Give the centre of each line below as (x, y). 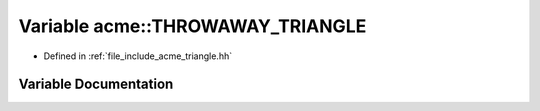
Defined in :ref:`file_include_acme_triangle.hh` (138, 56)
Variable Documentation (96, 84)
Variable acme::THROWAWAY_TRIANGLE (192, 26)
